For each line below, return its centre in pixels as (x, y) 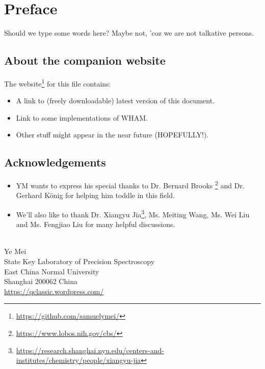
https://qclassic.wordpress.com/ (54, 291)
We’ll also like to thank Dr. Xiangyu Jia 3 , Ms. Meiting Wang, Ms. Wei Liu (133, 214)
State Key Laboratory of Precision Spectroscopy (79, 261)
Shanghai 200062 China (41, 281)
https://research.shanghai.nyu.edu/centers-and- (90, 350)
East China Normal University (52, 271)
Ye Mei (15, 251)
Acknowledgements (55, 162)
